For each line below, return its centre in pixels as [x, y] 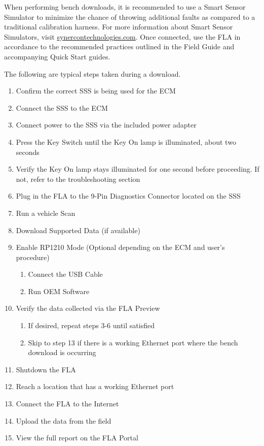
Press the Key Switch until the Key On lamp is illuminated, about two [126, 141]
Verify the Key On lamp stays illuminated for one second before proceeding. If [138, 169]
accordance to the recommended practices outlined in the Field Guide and [119, 46]
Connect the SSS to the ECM [62, 107]
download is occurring [62, 352]
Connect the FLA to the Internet [67, 404]
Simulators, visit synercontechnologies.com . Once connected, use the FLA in [122, 36]
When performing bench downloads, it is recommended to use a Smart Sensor [125, 7]
